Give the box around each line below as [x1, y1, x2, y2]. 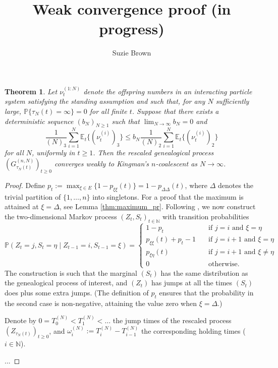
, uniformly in [32, 147, 75, 158]
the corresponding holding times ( [141, 325, 246, 336]
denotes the [217, 179, 254, 190]
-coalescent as [155, 158, 198, 169]
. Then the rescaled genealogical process [93, 147, 214, 158]
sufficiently [215, 96, 249, 106]
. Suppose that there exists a [132, 105, 219, 116]
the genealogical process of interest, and [5, 277, 128, 288]
